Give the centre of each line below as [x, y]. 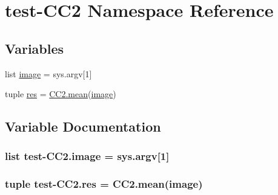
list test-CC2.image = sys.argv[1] [87, 156]
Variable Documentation [83, 126]
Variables [35, 48]
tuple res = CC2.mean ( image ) [61, 94]
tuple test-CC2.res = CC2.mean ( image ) [104, 184]
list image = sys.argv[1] [48, 73]
